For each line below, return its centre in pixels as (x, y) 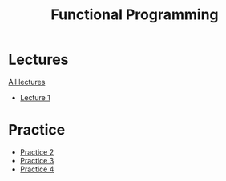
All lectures (27, 82)
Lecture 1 (35, 97)
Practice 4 (37, 169)
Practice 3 (37, 160)
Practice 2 (37, 152)
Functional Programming (135, 15)
